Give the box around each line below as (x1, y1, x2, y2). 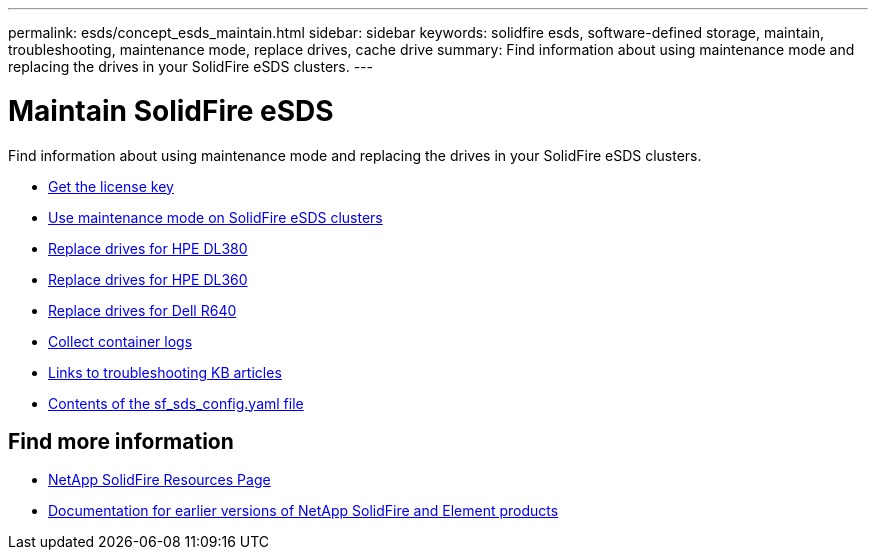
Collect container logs (48, 332, 193, 350)
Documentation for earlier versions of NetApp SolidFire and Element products (48, 502, 559, 520)
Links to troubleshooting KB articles (48, 363, 282, 381)
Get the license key (48, 177, 174, 195)
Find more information (8, 428, 234, 454)
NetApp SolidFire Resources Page (48, 471, 271, 489)
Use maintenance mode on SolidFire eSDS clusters (48, 208, 383, 226)
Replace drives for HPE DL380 (48, 239, 248, 257)
